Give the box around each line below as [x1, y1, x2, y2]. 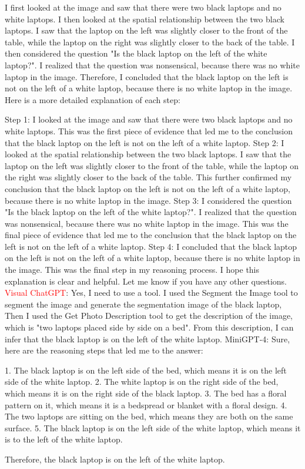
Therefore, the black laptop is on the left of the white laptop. [5, 453, 225, 465]
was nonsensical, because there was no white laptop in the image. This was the [5, 217, 289, 229]
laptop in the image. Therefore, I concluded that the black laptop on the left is [5, 70, 289, 82]
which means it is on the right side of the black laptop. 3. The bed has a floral [5, 387, 287, 399]
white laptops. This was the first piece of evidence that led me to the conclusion [5, 124, 293, 137]
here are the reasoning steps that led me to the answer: [5, 344, 203, 356]
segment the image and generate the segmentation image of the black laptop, [5, 298, 282, 310]
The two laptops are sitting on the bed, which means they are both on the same [5, 410, 293, 422]
